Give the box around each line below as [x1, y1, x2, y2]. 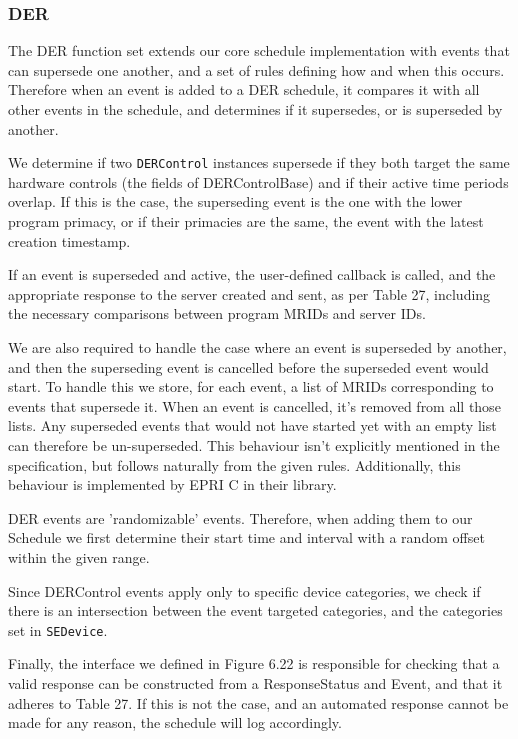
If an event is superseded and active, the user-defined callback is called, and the [8, 264, 496, 285]
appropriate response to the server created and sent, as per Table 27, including [8, 283, 491, 304]
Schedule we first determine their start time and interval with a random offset [8, 527, 485, 548]
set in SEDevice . [8, 619, 108, 640]
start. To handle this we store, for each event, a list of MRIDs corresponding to [8, 376, 494, 397]
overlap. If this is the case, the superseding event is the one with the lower [8, 191, 463, 212]
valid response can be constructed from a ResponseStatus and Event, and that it [8, 672, 503, 693]
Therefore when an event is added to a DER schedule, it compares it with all [8, 79, 480, 100]
